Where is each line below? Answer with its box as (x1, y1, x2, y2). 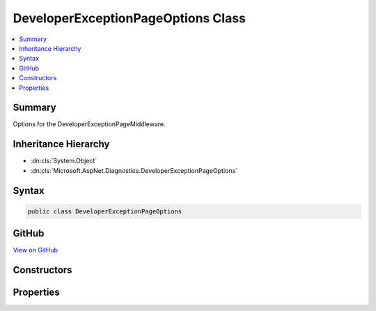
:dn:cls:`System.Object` (30, 157, 97, 165)
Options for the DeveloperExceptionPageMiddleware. (13, 120, 166, 128)
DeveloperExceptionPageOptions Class (13, 10, 246, 26)
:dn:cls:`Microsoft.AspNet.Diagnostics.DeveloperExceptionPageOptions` (30, 166, 238, 174)
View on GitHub (13, 246, 58, 255)
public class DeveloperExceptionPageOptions (27, 207, 182, 215)
